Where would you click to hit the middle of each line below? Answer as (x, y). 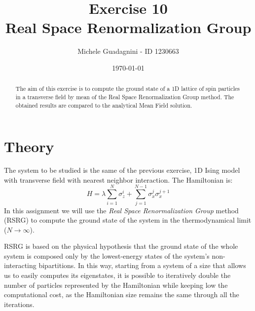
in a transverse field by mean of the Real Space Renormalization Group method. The (125, 97)
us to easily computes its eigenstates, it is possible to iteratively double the (117, 275)
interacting (20, 265)
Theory (29, 146)
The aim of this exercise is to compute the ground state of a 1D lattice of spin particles (127, 89)
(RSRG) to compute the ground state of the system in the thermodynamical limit (128, 220)
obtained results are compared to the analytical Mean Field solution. (104, 105)
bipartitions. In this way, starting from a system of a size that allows (142, 265)
